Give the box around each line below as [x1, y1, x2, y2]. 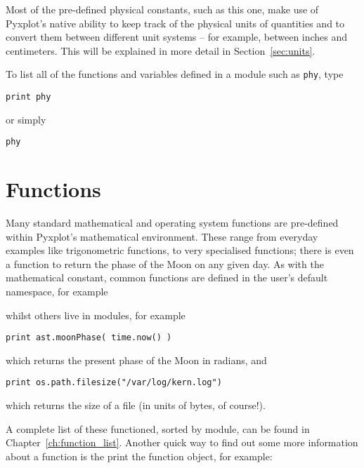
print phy [6, 92, 51, 102]
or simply [6, 112, 46, 126]
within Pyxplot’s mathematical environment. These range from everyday [6, 229, 318, 243]
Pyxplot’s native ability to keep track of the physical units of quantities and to [6, 15, 345, 30]
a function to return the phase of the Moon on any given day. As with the [6, 256, 324, 271]
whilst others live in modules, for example [6, 307, 186, 322]
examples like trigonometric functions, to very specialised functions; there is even [6, 243, 354, 258]
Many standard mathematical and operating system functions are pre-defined [6, 215, 339, 230]
